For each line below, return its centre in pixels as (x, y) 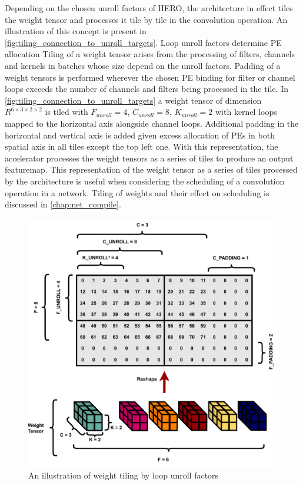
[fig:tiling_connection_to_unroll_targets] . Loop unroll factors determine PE (143, 42)
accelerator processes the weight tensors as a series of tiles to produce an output (149, 158)
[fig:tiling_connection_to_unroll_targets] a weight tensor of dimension (133, 100)
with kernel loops (246, 112)
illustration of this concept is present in (76, 31)
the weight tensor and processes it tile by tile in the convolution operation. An (146, 19)
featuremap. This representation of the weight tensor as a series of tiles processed (151, 169)
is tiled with (66, 112)
